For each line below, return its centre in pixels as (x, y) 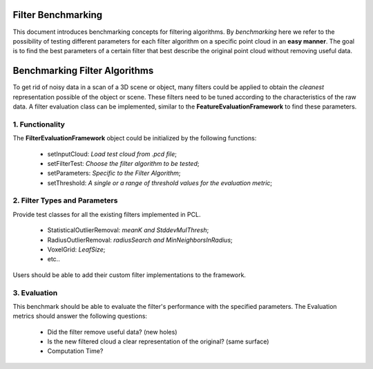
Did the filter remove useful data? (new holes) (112, 332)
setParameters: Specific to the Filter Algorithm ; (114, 173)
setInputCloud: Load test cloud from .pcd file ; (112, 154)
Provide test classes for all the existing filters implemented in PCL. (107, 214)
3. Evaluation (35, 292)
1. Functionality (39, 124)
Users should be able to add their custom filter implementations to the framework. (130, 275)
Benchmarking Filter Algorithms (83, 71)
